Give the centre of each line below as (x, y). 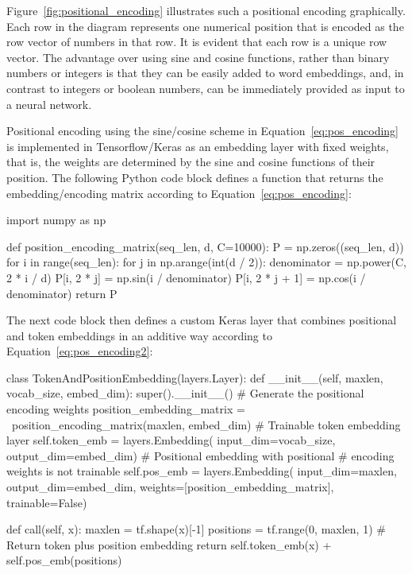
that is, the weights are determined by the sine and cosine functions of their (191, 162)
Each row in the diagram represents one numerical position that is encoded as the (205, 26)
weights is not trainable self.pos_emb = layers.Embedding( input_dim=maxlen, (202, 471)
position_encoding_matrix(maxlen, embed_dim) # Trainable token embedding (206, 424)
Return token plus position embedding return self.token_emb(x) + (169, 544)
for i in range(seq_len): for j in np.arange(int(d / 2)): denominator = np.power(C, (206, 262)
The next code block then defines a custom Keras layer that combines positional (202, 320)
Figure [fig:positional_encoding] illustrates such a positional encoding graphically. (206, 10)
